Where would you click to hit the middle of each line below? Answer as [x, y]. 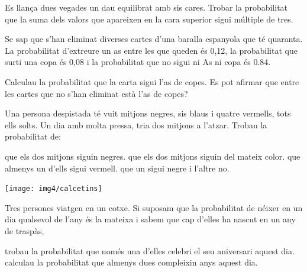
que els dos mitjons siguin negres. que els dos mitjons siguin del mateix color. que [153, 156]
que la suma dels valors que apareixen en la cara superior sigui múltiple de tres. [149, 19]
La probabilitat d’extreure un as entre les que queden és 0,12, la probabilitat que [151, 50]
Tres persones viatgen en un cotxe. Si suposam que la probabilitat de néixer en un [154, 207]
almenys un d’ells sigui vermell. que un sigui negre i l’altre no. [117, 168]
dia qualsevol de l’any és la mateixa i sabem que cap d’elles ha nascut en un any [150, 219]
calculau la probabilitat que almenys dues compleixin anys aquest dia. [131, 262]
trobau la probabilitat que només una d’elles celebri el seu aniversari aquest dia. [150, 250]
